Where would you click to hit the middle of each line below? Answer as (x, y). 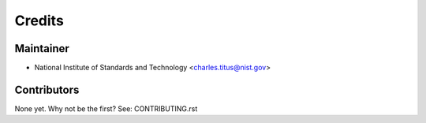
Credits (39, 20)
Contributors (47, 89)
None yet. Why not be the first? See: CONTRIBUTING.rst (106, 108)
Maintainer (42, 48)
